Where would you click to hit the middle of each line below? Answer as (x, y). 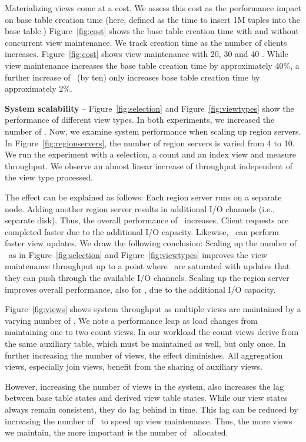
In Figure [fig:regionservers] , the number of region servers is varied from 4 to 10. (150, 143)
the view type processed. (49, 177)
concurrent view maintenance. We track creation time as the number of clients (146, 42)
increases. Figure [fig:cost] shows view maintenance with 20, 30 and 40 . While (147, 54)
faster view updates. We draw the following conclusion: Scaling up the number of (151, 243)
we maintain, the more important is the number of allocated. (117, 432)
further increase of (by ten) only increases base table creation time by (132, 77)
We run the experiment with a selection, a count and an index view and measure (150, 154)
